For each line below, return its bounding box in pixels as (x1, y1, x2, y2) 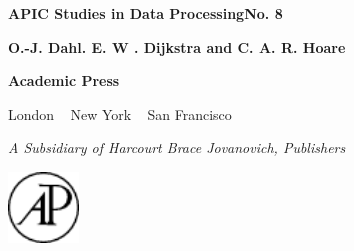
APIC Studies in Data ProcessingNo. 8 (8, 3, 283, 23)
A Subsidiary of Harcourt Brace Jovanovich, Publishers (8, 137, 346, 158)
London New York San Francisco (8, 103, 232, 124)
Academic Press (8, 70, 120, 91)
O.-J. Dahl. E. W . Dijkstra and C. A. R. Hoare (8, 36, 346, 57)
